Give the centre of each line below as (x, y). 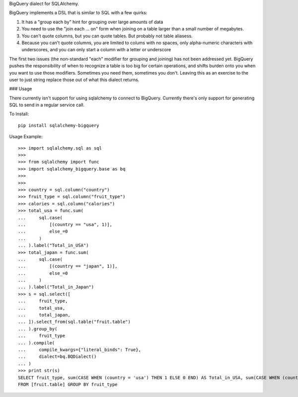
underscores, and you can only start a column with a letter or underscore (96, 50)
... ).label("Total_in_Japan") (56, 287)
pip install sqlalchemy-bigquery (59, 125)
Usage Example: (26, 137)
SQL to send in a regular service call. (47, 105)
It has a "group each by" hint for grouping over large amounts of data (92, 22)
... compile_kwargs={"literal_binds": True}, (80, 350)
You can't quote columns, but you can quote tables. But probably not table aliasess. (107, 36)
